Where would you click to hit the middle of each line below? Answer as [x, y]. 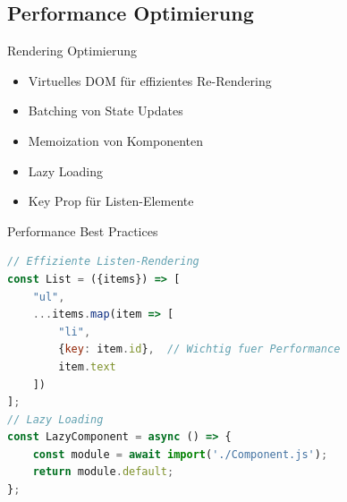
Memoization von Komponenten [116, 140]
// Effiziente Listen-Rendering [103, 262]
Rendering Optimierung [72, 51]
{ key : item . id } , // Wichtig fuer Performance [199, 349]
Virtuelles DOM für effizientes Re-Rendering [150, 80]
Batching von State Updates [106, 111]
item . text [87, 366]
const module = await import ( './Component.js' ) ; [180, 454]
